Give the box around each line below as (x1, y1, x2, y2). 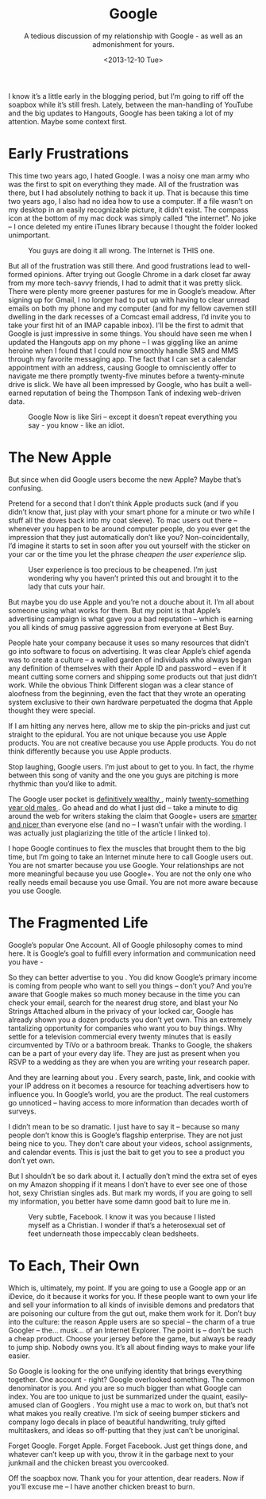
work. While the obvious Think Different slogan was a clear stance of (8, 680, 234, 690)
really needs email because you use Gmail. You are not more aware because (8, 877, 259, 886)
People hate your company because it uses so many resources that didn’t (8, 638, 249, 648)
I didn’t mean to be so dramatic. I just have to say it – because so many (8, 1121, 240, 1131)
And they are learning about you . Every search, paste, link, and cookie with (8, 1072, 256, 1082)
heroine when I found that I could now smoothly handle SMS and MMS (8, 346, 239, 355)
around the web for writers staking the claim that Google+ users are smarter (8, 811, 257, 820)
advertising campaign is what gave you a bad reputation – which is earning (8, 614, 253, 624)
